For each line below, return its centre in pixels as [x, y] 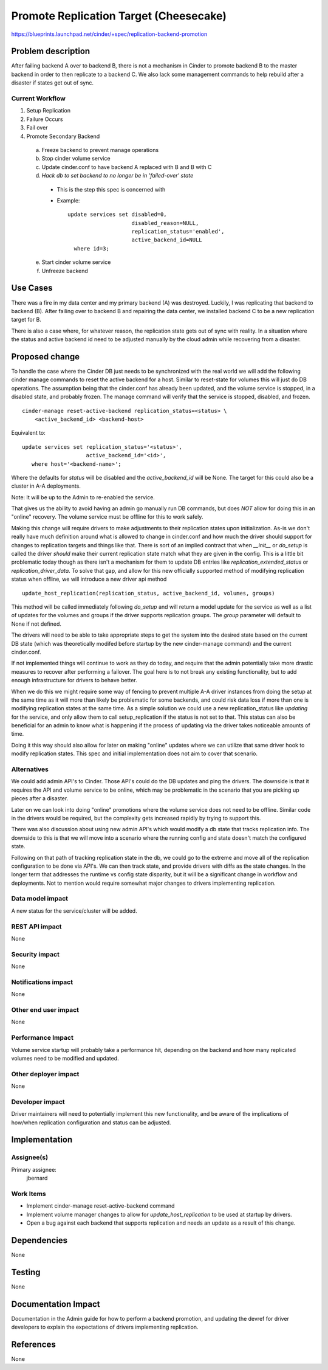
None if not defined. [36, 624]
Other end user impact [45, 1010]
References [33, 1344]
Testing [26, 1272]
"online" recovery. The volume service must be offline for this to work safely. [107, 517]
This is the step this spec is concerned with [111, 189]
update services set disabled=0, [117, 215]
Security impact [36, 954]
